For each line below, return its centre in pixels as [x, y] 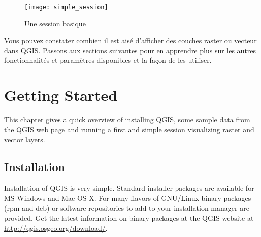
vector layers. [25, 139]
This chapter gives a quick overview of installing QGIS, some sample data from [127, 120]
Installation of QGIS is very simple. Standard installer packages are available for [129, 188]
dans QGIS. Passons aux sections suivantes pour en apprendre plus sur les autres [130, 50]
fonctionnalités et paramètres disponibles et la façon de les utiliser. [108, 60]
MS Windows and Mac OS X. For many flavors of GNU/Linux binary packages [128, 198]
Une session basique [55, 23]
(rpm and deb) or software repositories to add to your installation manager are [127, 208]
